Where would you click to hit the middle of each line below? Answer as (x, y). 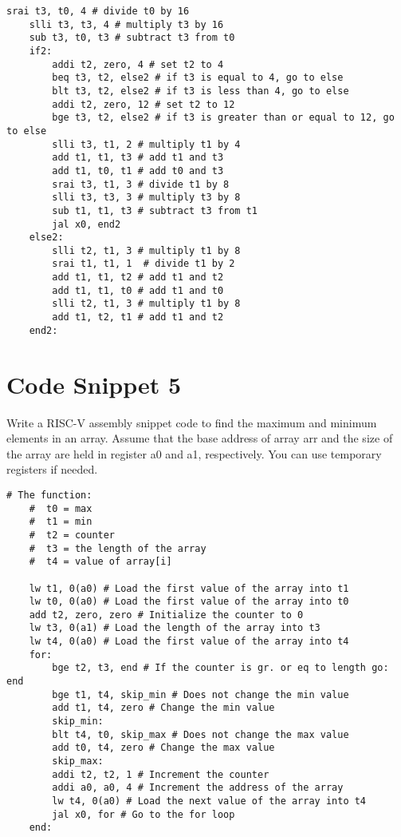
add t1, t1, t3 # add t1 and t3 (138, 158)
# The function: (49, 495)
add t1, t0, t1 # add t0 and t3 (138, 171)
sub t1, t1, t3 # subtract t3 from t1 (155, 210)
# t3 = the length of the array (118, 548)
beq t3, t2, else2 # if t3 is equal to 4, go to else (198, 78)
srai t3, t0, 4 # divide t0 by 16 (98, 11)
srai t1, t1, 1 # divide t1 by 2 (143, 264)
